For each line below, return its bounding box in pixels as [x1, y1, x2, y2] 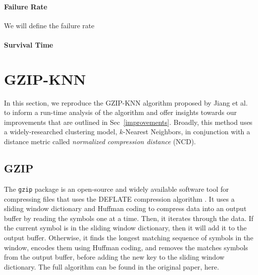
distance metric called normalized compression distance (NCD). [4, 136, 196, 147]
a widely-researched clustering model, [4, 126, 117, 137]
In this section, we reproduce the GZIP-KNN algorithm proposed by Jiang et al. [4, 97, 248, 108]
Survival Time [4, 39, 53, 50]
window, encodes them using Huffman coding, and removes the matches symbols [4, 242, 248, 252]
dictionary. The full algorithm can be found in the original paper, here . [4, 261, 219, 272]
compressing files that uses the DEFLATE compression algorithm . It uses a [4, 193, 235, 204]
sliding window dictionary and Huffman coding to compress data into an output [4, 203, 247, 214]
